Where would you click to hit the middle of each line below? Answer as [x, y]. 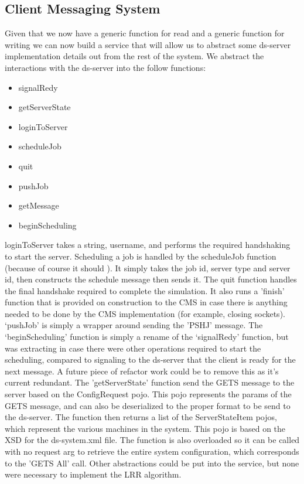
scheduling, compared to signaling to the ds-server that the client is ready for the [150, 359]
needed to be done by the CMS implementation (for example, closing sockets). [145, 313]
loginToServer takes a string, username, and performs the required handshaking [148, 245]
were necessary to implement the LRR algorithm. [93, 474]
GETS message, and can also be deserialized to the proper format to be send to [148, 405]
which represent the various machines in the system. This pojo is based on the [145, 428]
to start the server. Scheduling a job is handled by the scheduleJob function [141, 256]
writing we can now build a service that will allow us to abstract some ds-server [148, 44]
